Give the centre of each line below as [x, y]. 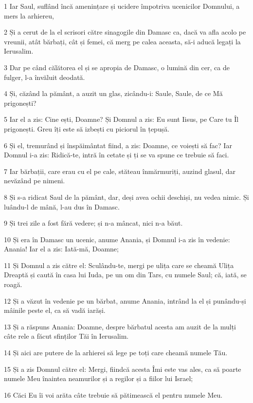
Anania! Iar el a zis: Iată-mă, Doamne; [61, 249]
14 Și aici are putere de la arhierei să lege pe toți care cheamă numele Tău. [116, 353]
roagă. [13, 284]
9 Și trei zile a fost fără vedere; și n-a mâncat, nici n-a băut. [93, 223]
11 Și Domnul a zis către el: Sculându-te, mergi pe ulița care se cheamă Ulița [119, 265]
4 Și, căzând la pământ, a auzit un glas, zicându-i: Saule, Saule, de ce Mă [113, 93]
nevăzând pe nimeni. [35, 181]
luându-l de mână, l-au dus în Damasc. [62, 206]
